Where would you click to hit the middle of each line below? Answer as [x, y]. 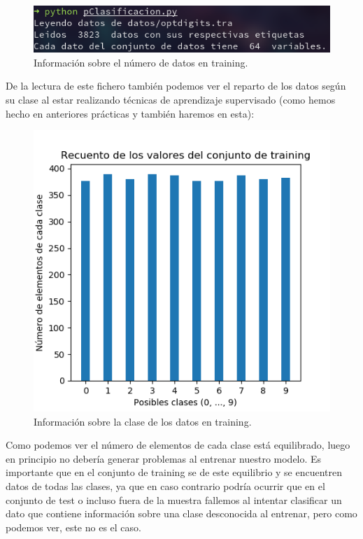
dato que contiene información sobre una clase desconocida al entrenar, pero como [181, 513]
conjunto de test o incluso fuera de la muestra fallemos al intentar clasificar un [174, 499]
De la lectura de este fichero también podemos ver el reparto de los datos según [176, 86]
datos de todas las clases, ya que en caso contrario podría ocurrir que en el [165, 486]
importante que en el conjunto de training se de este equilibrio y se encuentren [174, 472]
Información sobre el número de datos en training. [141, 62]
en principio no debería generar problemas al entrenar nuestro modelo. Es [164, 458]
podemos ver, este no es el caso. [73, 527]
